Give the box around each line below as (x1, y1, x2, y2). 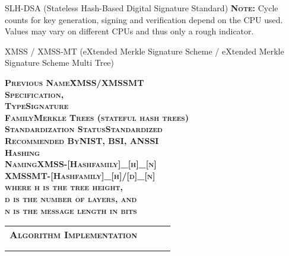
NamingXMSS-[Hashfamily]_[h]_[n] (5, 158, 157, 170)
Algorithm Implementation (9, 228, 138, 242)
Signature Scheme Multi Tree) (5, 56, 115, 69)
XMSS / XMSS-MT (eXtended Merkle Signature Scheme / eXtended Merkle (5, 44, 284, 57)
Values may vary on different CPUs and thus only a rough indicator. (5, 25, 254, 37)
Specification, (5, 88, 64, 100)
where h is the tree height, (5, 181, 123, 193)
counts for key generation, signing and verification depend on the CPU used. (5, 13, 283, 25)
